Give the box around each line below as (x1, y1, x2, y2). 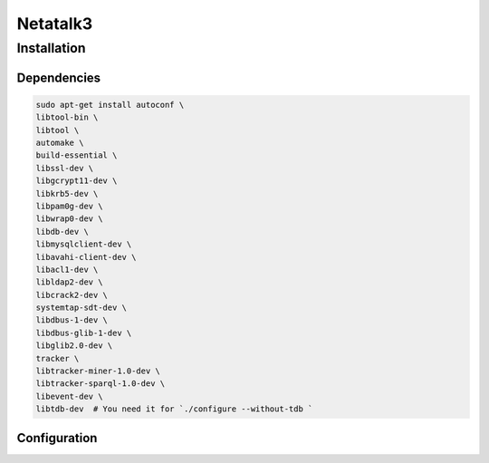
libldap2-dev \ (35, 277, 103, 287)
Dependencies (16, 70, 101, 85)
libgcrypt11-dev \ (35, 176, 118, 186)
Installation (16, 40, 86, 56)
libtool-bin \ (35, 112, 99, 122)
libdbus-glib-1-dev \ (35, 327, 132, 338)
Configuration (16, 430, 98, 446)
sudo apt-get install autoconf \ (35, 100, 185, 110)
